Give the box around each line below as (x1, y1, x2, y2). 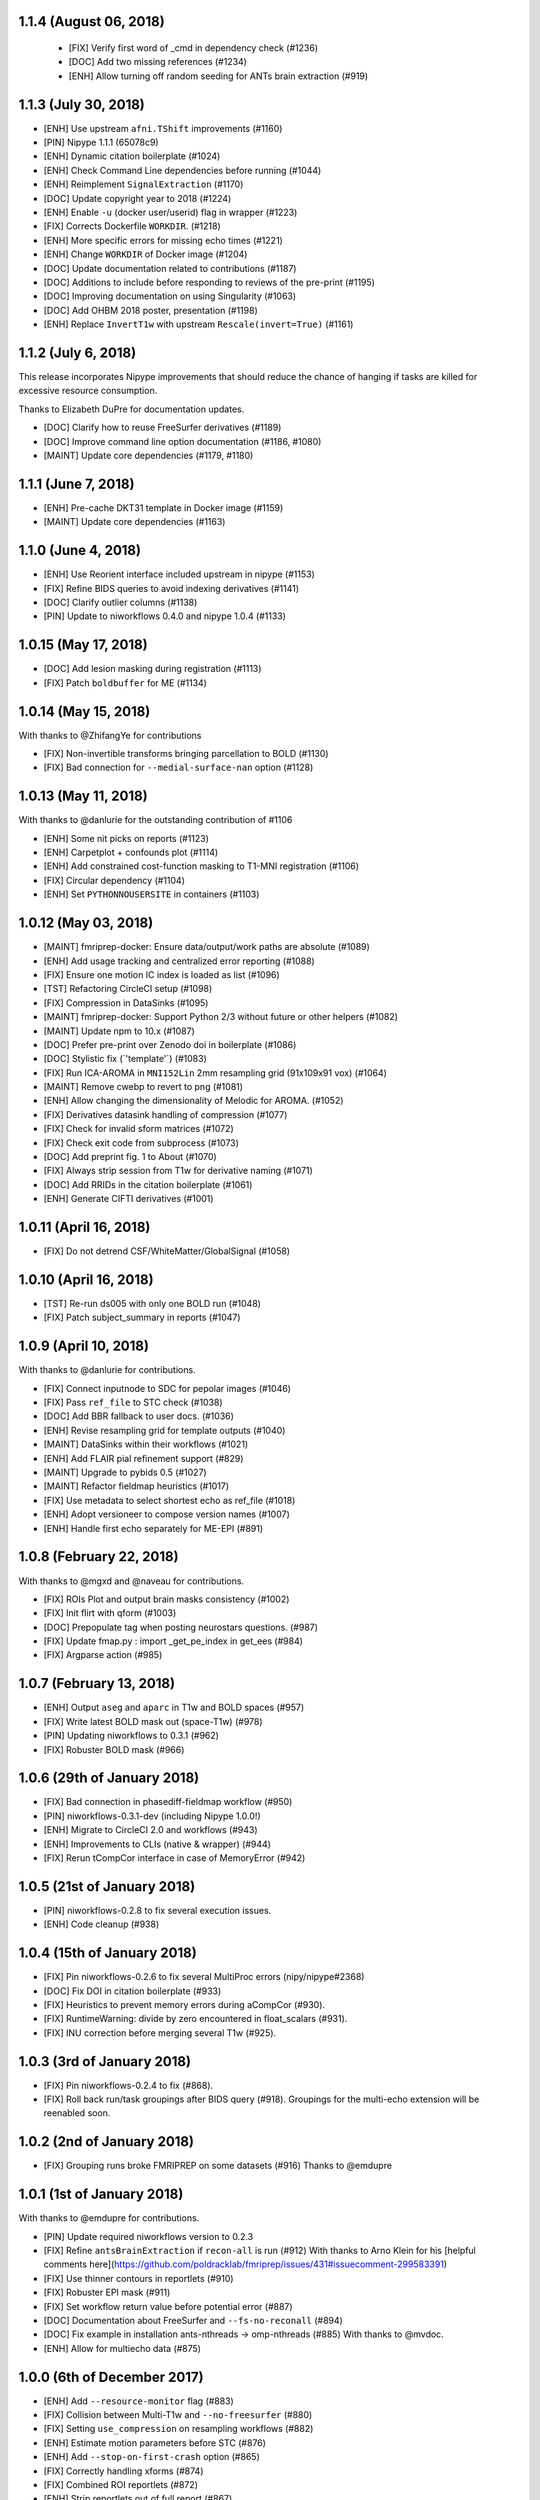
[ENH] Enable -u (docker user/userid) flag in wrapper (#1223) (43, 206, 298, 219)
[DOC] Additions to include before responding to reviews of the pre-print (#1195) (43, 276, 375, 288)
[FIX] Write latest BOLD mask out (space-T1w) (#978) (43, 1715, 264, 1727)
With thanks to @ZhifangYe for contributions (18, 729, 202, 741)
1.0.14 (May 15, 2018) (18, 703, 151, 720)
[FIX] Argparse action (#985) (43, 1649, 163, 1661)
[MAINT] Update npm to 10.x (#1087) (43, 1025, 195, 1037)
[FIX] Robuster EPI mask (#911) (43, 2286, 171, 2299)
